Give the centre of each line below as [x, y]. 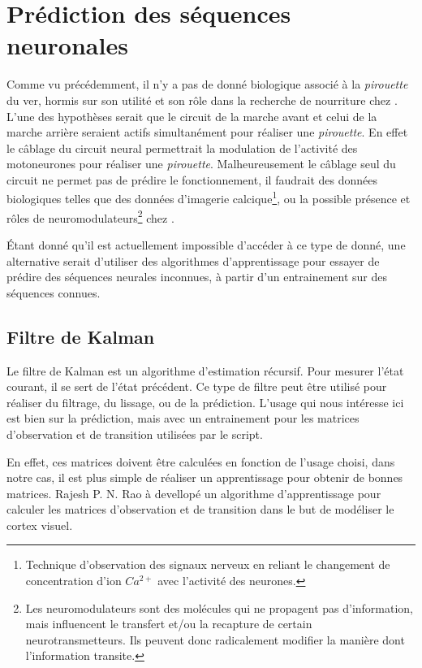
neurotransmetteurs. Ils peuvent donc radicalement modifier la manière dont [215, 639]
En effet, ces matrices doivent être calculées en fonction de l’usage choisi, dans [201, 461]
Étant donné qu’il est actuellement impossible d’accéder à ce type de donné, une [206, 244]
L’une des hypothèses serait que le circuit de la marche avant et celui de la [192, 116]
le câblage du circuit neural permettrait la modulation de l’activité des [182, 147]
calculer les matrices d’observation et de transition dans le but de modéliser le [200, 509]
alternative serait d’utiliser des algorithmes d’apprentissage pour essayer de [193, 260]
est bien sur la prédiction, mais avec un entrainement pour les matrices [183, 418]
